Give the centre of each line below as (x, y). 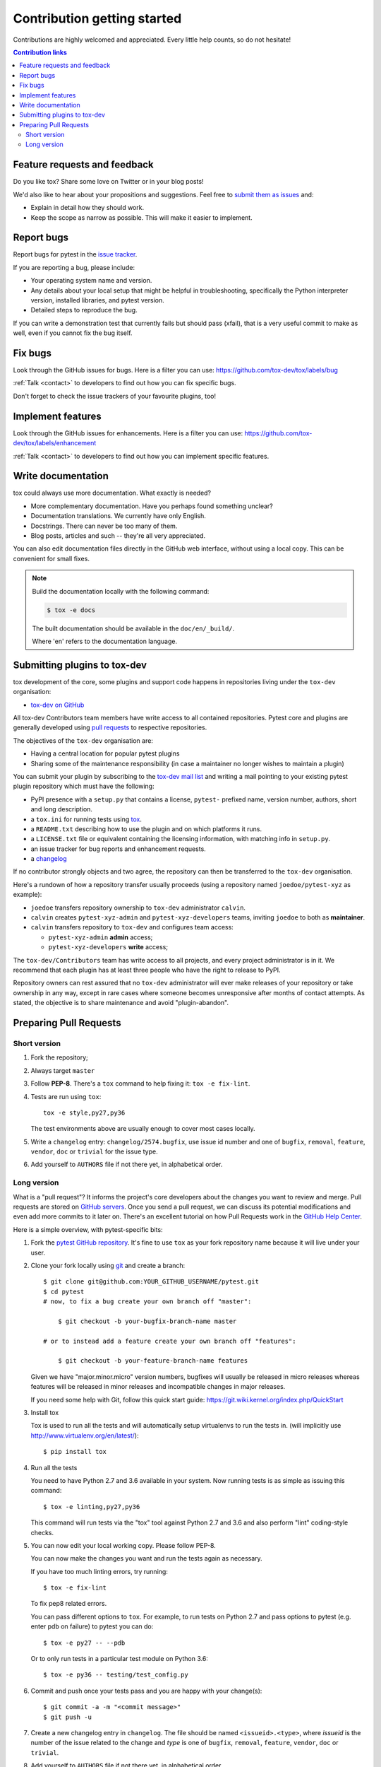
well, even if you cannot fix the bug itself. (73, 333)
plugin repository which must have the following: (84, 786)
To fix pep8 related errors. (69, 1604)
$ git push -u (67, 1717)
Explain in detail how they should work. (87, 208)
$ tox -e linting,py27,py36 (92, 1507)
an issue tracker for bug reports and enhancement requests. (118, 849)
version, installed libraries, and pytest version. (98, 300)
